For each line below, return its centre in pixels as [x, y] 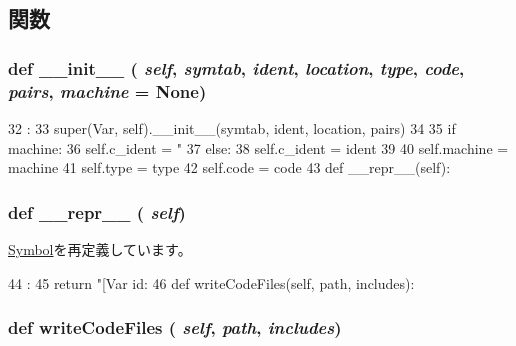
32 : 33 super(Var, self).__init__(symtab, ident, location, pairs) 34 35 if [232, 127]
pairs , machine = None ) [107, 90]
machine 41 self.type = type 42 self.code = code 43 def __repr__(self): [229, 167]
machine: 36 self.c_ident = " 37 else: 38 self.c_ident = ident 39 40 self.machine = [258, 147]
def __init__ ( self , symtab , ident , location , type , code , [236, 67]
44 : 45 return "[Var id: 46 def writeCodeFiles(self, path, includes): [211, 282]
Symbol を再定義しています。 [100, 248]
